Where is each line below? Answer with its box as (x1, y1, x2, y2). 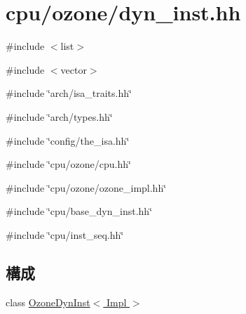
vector (60, 62, 87, 77)
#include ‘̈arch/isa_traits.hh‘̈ (6, 86, 132, 100)
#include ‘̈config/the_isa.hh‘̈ (6, 133, 130, 148)
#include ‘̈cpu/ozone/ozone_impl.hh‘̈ (6, 180, 167, 195)
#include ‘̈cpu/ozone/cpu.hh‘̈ (6, 157, 131, 171)
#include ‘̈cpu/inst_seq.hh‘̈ (6, 227, 124, 242)
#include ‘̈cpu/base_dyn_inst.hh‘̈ (6, 204, 153, 218)
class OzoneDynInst (6, 294, 90, 309)
